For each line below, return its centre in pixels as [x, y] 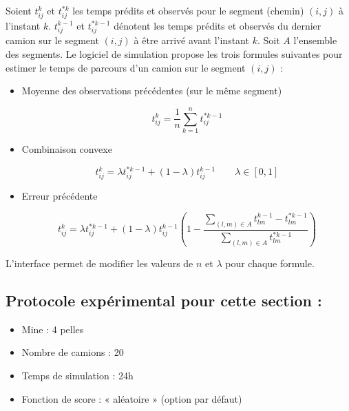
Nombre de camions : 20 [73, 352]
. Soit [268, 40]
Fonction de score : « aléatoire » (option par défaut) [132, 398]
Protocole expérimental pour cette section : [164, 301]
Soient [19, 10]
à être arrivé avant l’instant [191, 40]
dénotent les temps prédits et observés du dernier [218, 25]
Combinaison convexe [67, 148]
